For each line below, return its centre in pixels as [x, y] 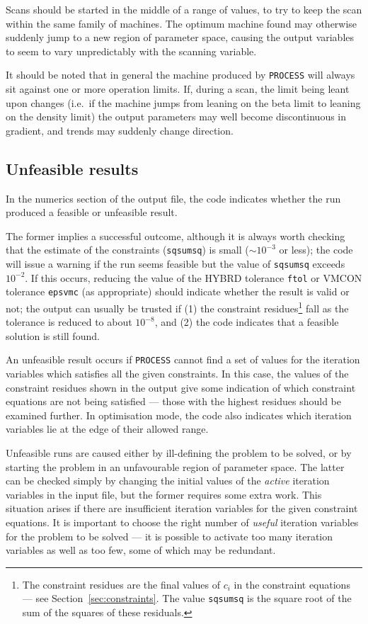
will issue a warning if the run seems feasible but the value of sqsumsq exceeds [176, 264]
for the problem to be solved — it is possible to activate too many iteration [169, 536]
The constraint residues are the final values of [121, 584]
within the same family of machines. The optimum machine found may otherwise [182, 23]
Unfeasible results [72, 168]
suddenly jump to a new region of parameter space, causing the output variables [180, 37]
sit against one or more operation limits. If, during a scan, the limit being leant [178, 89]
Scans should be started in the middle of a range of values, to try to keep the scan [184, 9]
